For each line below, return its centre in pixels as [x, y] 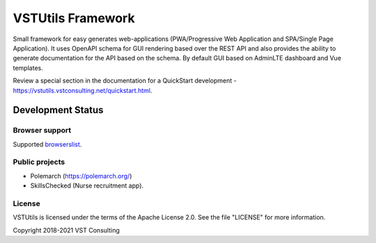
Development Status [58, 110]
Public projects [39, 162]
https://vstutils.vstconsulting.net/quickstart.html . [83, 90]
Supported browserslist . [47, 144]
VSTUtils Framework [74, 18]
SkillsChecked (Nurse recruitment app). [87, 186]
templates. [28, 68]
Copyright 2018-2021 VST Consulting [66, 230]
